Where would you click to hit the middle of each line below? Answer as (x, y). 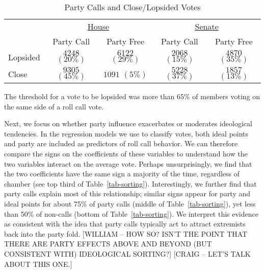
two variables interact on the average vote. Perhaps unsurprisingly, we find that (128, 163)
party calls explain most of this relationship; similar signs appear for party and (127, 194)
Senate (207, 26)
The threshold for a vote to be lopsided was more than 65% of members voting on (132, 96)
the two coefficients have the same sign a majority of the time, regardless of (122, 174)
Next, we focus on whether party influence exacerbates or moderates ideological (128, 123)
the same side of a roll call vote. (54, 106)
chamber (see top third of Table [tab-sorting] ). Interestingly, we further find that (130, 183)
